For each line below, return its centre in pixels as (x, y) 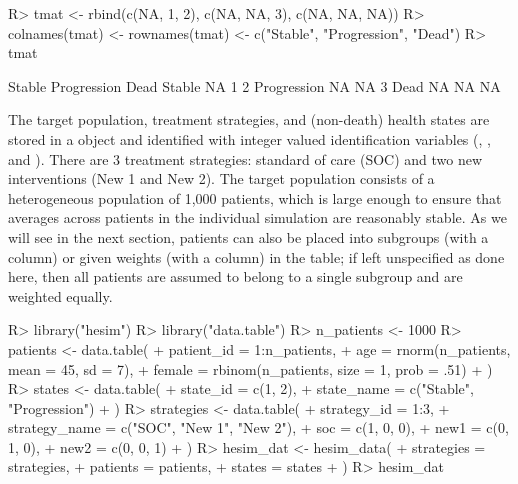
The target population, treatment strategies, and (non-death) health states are (249, 119)
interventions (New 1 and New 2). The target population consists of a (221, 178)
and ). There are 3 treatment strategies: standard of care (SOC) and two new (245, 158)
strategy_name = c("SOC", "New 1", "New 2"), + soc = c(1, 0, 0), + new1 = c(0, (258, 427)
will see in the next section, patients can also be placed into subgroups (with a (248, 236)
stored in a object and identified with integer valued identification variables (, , (249, 138)
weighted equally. (60, 295)
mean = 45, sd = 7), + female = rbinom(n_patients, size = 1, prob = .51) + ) (250, 368)
